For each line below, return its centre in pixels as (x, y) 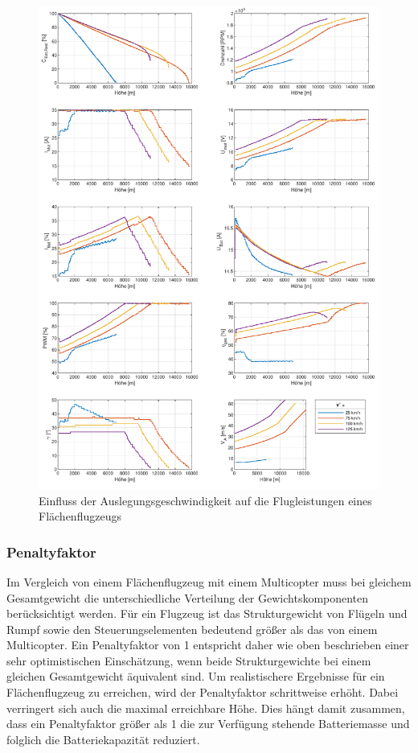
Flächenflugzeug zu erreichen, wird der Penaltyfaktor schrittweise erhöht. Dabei (203, 692)
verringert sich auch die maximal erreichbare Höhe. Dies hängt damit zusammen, (206, 708)
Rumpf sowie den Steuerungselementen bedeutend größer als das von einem (192, 629)
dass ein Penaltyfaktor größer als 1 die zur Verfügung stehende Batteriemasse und (208, 724)
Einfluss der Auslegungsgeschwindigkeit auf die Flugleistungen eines (205, 500)
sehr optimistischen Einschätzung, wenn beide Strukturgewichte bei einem (189, 660)
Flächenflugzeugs (80, 516)
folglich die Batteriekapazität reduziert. (103, 739)
